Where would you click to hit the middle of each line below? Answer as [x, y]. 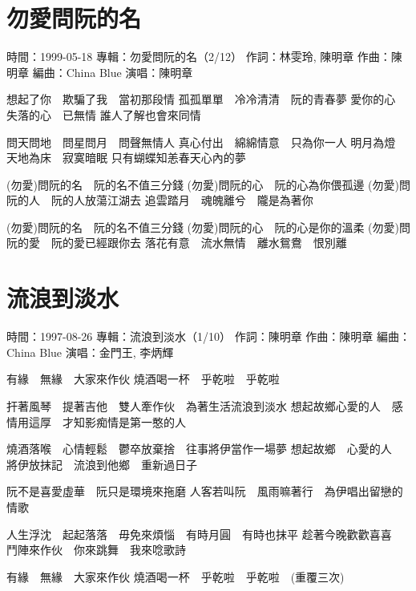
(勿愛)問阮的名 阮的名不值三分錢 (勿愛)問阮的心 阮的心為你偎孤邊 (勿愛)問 [208, 184]
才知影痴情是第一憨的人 [124, 421]
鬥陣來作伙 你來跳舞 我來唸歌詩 [96, 550]
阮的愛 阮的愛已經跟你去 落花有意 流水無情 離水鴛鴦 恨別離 [177, 243]
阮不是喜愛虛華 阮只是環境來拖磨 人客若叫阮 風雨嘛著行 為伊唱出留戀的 [205, 491]
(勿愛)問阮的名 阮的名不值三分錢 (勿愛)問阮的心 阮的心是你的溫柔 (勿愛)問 [208, 227]
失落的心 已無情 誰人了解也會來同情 [104, 114]
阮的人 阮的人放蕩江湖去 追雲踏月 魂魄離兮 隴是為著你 [160, 200]
